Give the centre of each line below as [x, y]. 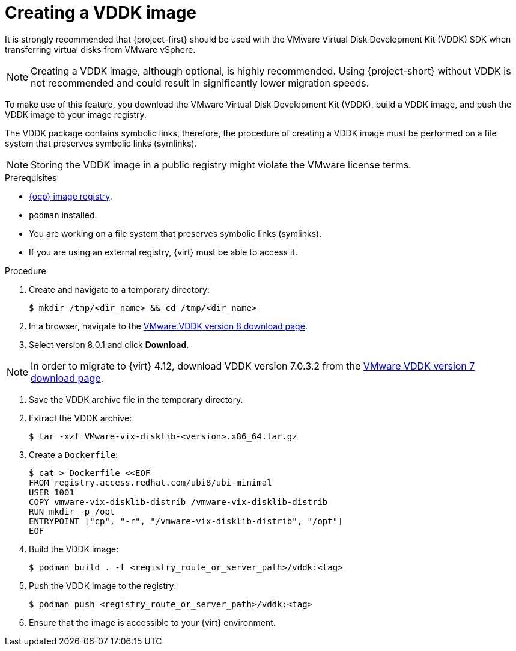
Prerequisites [31, 177]
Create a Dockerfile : [74, 454]
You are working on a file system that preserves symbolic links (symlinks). [175, 233]
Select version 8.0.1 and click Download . [109, 344]
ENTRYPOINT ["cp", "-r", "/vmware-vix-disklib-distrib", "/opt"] [186, 521]
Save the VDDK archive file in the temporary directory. [136, 399]
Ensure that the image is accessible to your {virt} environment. [152, 622]
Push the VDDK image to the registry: [103, 585]
